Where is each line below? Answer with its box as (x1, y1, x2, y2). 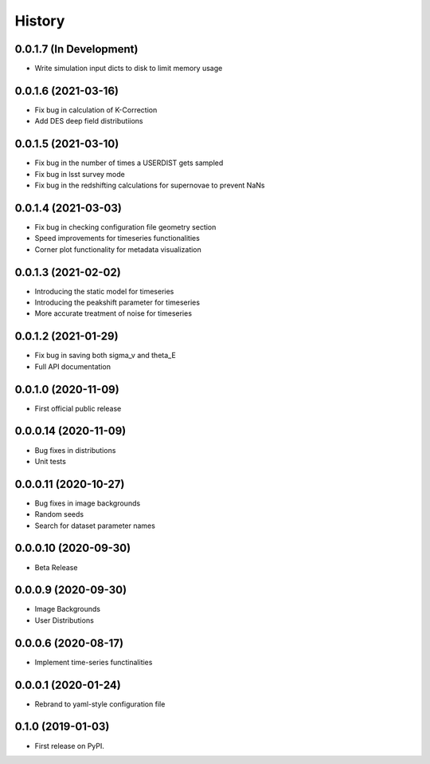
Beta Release (34, 562, 78, 572)
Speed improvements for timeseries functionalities (34, 234, 201, 243)
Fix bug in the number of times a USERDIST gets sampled (34, 158, 224, 167)
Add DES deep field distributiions (34, 116, 143, 126)
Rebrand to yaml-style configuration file (34, 699, 166, 709)
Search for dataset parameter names (34, 521, 155, 530)
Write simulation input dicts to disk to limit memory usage (34, 64, 223, 73)
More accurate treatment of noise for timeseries (34, 309, 193, 318)
